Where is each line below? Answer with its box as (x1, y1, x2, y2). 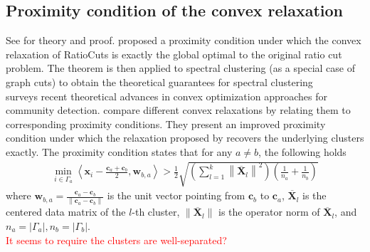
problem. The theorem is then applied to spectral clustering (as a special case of (6, 61, 355, 75)
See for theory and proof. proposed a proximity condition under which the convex (6, 33, 361, 48)
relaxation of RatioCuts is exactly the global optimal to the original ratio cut (6, 46, 342, 61)
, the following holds (258, 144, 347, 159)
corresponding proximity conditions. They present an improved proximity (6, 116, 326, 131)
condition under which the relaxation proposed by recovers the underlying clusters (6, 130, 364, 145)
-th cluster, (132, 204, 180, 219)
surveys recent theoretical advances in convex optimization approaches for (6, 88, 327, 103)
